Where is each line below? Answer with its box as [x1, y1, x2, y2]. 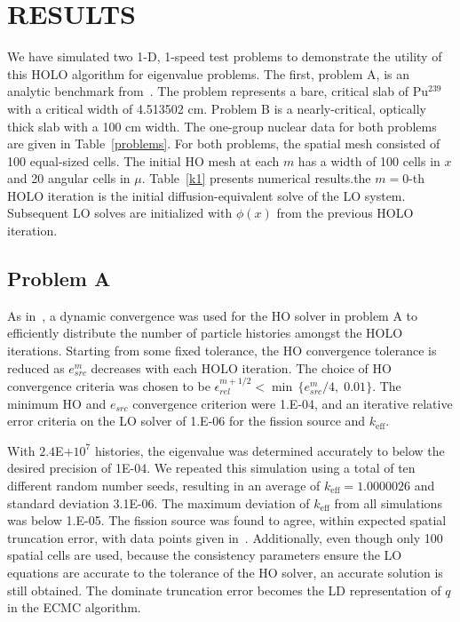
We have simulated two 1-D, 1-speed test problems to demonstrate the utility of [7, 47, 442, 66]
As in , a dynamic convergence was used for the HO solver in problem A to [7, 306, 418, 324]
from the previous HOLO [276, 203, 414, 222]
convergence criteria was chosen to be [7, 377, 210, 395]
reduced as [7, 358, 65, 377]
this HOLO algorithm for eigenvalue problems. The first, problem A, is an [7, 64, 409, 83]
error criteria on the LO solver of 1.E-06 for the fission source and [7, 411, 366, 430]
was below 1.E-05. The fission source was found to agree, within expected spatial [7, 511, 447, 530]
